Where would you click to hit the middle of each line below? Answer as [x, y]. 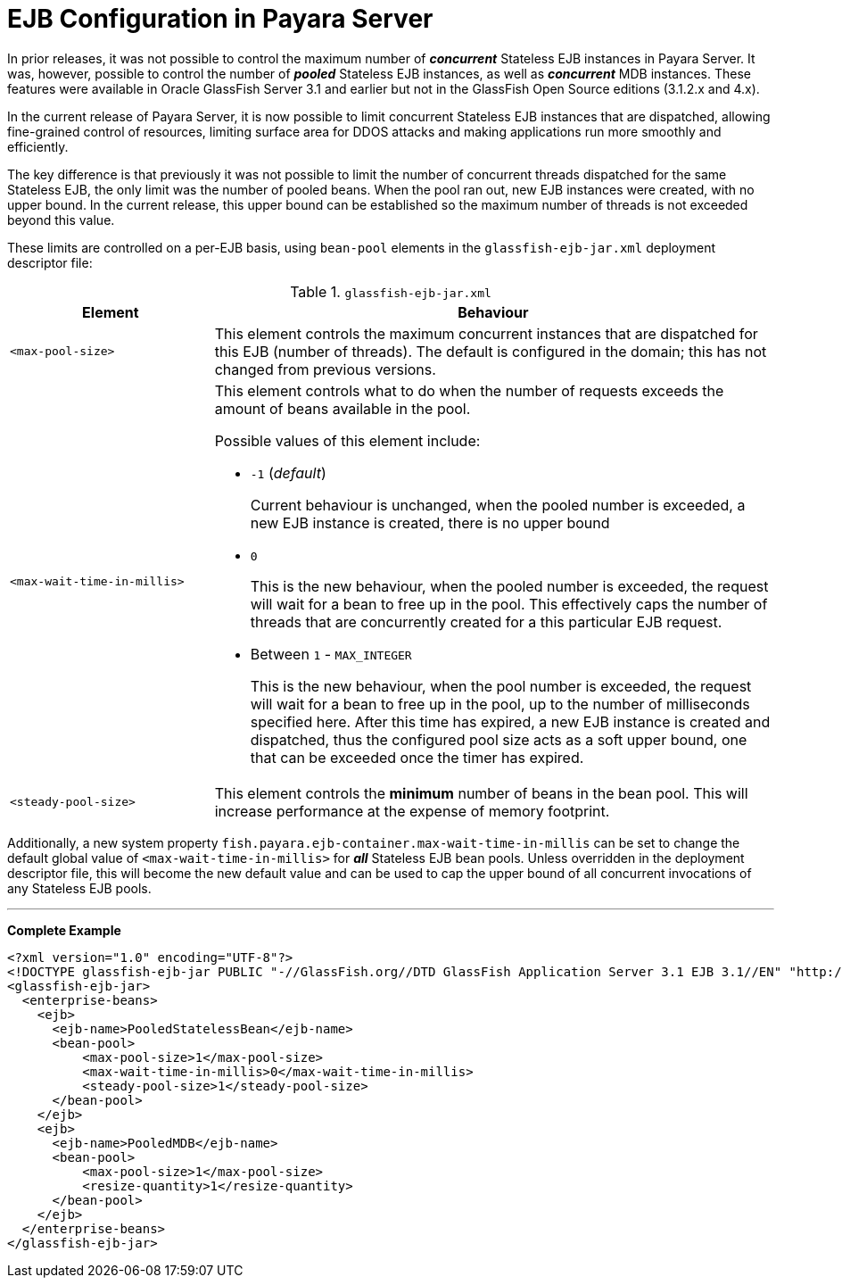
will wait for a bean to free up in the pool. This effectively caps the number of [509, 604]
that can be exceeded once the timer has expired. [417, 757]
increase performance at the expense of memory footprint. [412, 811]
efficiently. [38, 146]
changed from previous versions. [325, 369]
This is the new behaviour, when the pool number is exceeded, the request [501, 686]
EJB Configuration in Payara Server [220, 19]
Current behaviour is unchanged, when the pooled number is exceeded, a [498, 505]
